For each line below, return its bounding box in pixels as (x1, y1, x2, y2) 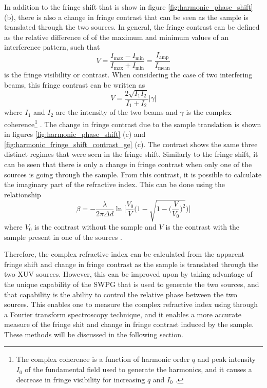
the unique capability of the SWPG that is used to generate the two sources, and (4, 278, 259, 289)
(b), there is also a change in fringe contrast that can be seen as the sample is (4, 11, 249, 22)
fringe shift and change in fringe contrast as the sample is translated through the (4, 258, 258, 269)
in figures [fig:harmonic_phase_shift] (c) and (4, 129, 146, 139)
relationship (4, 189, 41, 199)
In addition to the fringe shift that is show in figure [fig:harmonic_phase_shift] (4, 2, 253, 12)
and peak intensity (197, 354, 256, 364)
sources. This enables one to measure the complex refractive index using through (4, 299, 258, 310)
